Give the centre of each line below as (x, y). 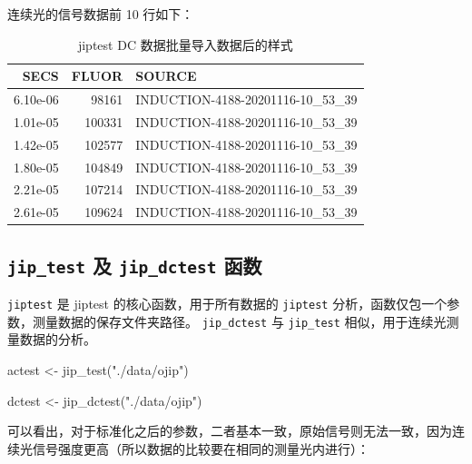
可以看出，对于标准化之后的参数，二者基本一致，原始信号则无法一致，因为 (230, 431)
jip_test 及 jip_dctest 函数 (135, 265)
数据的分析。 (58, 339)
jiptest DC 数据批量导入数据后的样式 (185, 44)
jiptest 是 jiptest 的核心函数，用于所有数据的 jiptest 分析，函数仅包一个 (227, 304)
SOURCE (166, 76)
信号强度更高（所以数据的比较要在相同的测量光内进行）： (201, 448)
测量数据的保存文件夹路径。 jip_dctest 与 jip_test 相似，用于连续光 (239, 321)
